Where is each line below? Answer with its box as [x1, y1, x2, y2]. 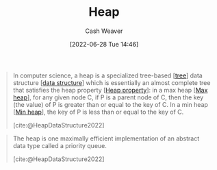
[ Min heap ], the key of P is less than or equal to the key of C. [12, 108, 184, 116]
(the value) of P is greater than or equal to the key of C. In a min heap [12, 100, 208, 108]
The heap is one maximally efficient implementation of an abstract [12, 134, 200, 143]
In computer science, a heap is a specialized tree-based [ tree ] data [12, 71, 203, 80]
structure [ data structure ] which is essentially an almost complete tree [12, 78, 211, 86]
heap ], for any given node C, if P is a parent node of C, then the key [12, 93, 204, 101]
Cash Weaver [85, 27, 123, 35]
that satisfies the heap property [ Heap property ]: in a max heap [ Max [12, 86, 208, 94]
